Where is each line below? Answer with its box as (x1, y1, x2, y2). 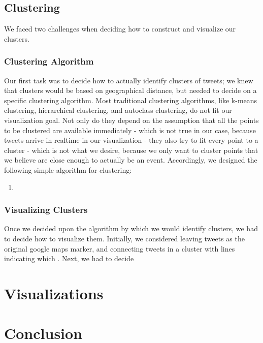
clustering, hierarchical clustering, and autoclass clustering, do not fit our (4, 105, 232, 115)
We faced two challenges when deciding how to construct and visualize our (4, 23, 236, 34)
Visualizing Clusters (4, 203, 88, 216)
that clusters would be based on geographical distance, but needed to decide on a (4, 85, 257, 96)
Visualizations (4, 283, 104, 303)
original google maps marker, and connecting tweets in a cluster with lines (4, 243, 235, 254)
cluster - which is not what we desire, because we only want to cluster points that (4, 144, 258, 155)
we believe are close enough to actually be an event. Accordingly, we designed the (4, 154, 257, 165)
